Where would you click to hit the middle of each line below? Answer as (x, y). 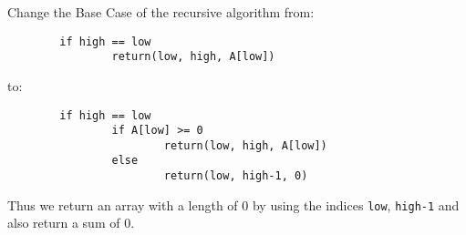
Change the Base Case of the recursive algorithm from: (161, 12)
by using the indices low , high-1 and (356, 204)
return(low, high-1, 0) (236, 176)
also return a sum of (64, 223)
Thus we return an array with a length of (123, 204)
